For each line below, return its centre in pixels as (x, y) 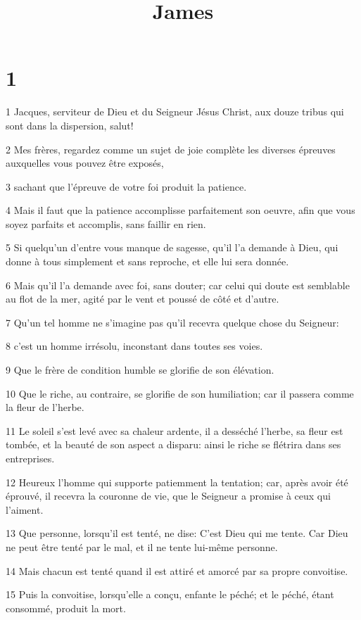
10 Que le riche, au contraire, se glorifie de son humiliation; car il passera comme (180, 393)
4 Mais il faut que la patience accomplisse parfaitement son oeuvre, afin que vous (180, 210)
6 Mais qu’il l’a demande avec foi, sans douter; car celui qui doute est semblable (178, 285)
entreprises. (30, 458)
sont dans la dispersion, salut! (70, 125)
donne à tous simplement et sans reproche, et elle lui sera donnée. (147, 261)
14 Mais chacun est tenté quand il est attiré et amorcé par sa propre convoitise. (177, 570)
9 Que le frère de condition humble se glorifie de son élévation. (140, 370)
